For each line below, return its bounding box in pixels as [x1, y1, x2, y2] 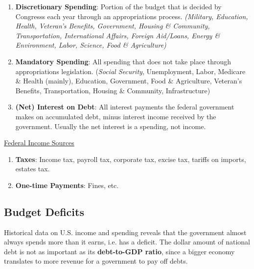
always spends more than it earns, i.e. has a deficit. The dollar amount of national [4, 237, 250, 247]
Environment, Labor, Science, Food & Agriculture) [15, 40, 166, 50]
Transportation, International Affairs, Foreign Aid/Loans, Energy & [15, 30, 220, 40]
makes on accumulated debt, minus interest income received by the [15, 111, 216, 121]
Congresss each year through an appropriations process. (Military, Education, [15, 11, 248, 21]
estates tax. [15, 163, 50, 174]
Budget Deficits [4, 204, 84, 219]
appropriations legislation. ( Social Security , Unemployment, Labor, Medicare [15, 66, 246, 76]
